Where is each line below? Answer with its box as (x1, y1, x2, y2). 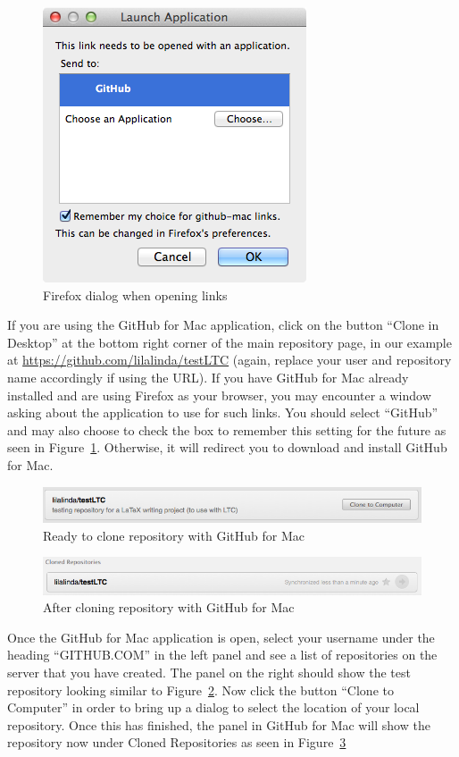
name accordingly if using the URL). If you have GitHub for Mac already (7, 367, 409, 386)
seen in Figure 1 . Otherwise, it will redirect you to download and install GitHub (7, 438, 447, 457)
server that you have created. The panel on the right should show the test (7, 663, 411, 681)
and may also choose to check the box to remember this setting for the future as (7, 420, 446, 439)
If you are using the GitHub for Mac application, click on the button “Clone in (7, 315, 439, 334)
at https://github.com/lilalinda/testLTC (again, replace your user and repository (7, 350, 452, 369)
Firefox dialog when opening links (43, 285, 228, 304)
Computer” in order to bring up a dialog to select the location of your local (7, 698, 420, 717)
